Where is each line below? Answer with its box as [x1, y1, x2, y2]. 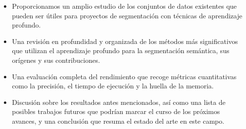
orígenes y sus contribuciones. [12, 55, 100, 65]
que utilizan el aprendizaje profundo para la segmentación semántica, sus [12, 45, 229, 56]
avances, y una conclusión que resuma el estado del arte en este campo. [12, 115, 225, 126]
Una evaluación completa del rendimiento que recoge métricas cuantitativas [12, 71, 237, 81]
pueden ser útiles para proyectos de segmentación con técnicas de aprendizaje [12, 10, 243, 20]
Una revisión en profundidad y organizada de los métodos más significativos [12, 36, 238, 46]
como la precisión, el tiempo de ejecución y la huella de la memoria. [12, 81, 214, 91]
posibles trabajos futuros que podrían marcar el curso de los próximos [12, 106, 220, 116]
